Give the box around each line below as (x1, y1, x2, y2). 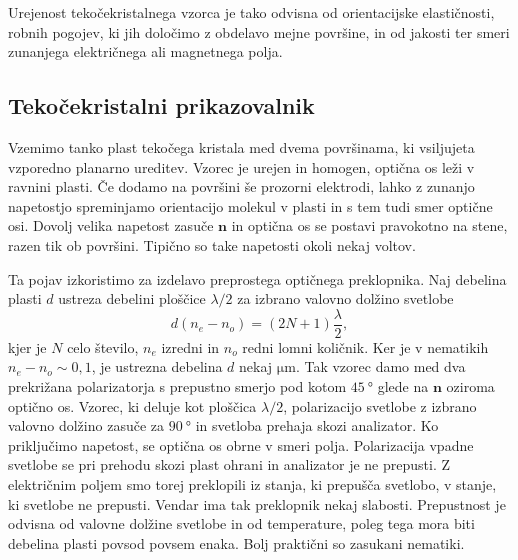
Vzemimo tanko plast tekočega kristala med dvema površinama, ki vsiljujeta (8, 136, 475, 157)
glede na (377, 375, 429, 396)
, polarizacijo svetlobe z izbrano (283, 395, 477, 416)
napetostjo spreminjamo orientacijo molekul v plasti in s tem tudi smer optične (8, 195, 493, 216)
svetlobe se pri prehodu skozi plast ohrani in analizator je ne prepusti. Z (8, 454, 450, 475)
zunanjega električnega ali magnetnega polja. (8, 41, 283, 62)
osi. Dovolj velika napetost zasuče (8, 215, 214, 236)
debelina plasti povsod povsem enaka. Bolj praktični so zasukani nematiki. (8, 532, 465, 553)
